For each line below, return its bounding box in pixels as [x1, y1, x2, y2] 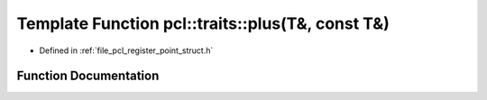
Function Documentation [16, 68, 160, 84]
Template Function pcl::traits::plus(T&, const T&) [16, 14, 390, 33]
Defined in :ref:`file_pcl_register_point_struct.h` [39, 45, 214, 56]
